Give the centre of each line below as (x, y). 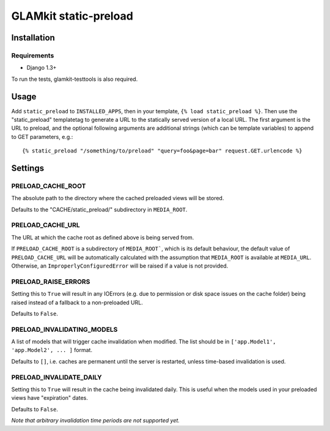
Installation (33, 38)
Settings (28, 168)
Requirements (33, 55)
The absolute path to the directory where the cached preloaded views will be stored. (118, 198)
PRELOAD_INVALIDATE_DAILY (57, 377)
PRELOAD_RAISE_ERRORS (51, 282)
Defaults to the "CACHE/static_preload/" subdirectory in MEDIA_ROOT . (99, 209)
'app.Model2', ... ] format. (52, 350)
